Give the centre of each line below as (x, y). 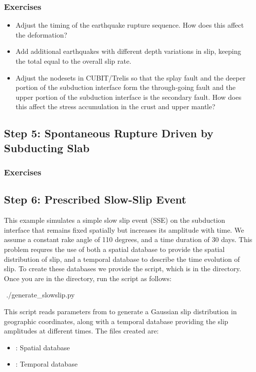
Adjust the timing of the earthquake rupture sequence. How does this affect (130, 25)
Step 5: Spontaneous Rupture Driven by (109, 133)
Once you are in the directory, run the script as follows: (88, 278)
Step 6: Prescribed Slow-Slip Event (95, 199)
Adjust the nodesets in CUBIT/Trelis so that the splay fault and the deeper (130, 77)
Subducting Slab (47, 147)
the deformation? (41, 34)
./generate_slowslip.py (40, 295)
